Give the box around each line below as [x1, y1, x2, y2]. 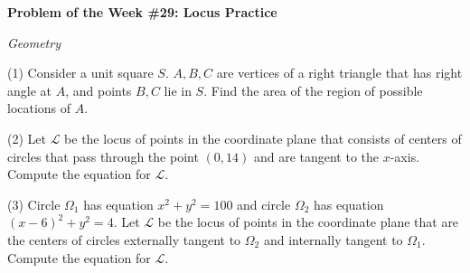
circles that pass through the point [7, 146, 199, 165]
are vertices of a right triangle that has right [216, 63, 463, 82]
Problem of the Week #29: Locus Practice [7, 3, 277, 21]
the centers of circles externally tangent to [7, 230, 241, 249]
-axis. [390, 146, 420, 165]
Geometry [7, 33, 61, 52]
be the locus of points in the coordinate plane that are [157, 212, 459, 231]
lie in [164, 80, 192, 99]
